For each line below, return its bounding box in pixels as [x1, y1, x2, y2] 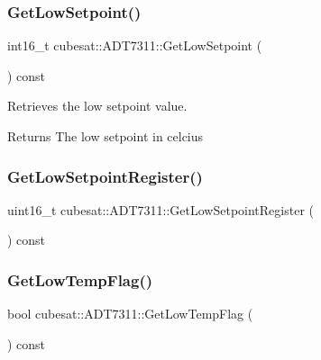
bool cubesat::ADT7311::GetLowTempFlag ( [7, 304, 253, 323]
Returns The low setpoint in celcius [7, 127, 204, 145]
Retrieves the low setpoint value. [7, 96, 188, 115]
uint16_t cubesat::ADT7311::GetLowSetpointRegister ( [7, 200, 315, 219]
